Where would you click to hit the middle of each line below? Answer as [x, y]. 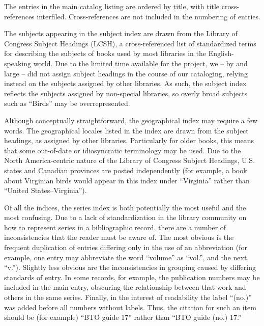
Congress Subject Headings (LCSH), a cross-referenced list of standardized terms [130, 43]
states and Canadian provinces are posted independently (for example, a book [126, 170]
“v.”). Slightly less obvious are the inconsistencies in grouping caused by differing [130, 267]
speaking [18, 63]
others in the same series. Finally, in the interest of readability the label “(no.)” [128, 297]
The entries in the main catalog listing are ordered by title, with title [112, 6]
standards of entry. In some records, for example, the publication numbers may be [132, 277]
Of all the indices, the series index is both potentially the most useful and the [125, 207]
